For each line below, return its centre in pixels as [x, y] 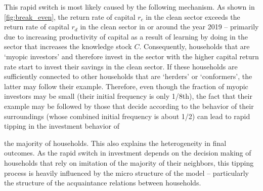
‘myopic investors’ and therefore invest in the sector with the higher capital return [131, 56]
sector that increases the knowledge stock [68, 46]
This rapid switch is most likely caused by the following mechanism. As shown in [129, 7]
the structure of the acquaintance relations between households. [103, 183]
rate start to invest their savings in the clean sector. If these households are [121, 66]
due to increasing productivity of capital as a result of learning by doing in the [126, 36]
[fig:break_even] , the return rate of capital [70, 16]
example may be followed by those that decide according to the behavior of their [129, 106]
